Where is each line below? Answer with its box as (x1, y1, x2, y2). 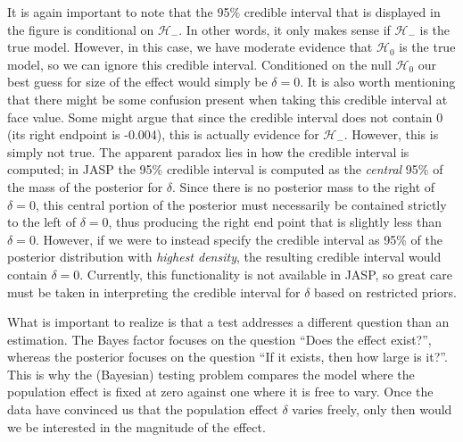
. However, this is (343, 125, 439, 144)
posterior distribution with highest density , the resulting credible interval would (7, 247, 442, 266)
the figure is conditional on (7, 20, 154, 38)
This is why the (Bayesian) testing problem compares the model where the (7, 364, 415, 383)
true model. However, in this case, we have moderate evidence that (7, 38, 373, 56)
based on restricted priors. (314, 282, 457, 301)
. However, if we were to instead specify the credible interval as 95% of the (35, 229, 442, 248)
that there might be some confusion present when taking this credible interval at (7, 89, 448, 108)
